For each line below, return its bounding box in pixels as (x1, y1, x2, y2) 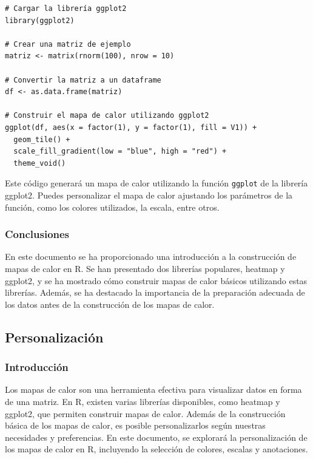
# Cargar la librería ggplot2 (5, 4, 127, 13)
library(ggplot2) (5, 16, 75, 25)
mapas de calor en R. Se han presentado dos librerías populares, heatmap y (5, 262, 285, 274)
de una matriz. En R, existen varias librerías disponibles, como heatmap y (5, 395, 280, 407)
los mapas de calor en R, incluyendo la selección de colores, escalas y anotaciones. (5, 443, 308, 455)
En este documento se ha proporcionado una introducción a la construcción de (5, 250, 297, 263)
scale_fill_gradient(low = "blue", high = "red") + (13, 147, 227, 156)
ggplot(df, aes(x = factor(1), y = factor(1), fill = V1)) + (5, 123, 257, 132)
